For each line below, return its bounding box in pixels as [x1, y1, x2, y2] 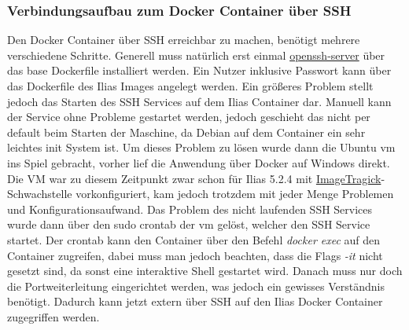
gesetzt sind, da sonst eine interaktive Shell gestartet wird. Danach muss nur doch [7, 262, 403, 279]
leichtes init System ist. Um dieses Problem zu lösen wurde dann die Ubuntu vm [7, 139, 396, 156]
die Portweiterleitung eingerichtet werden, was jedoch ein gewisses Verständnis [7, 277, 385, 294]
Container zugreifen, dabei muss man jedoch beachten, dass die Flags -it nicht [7, 247, 383, 263]
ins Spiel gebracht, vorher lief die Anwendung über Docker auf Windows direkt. [7, 154, 390, 170]
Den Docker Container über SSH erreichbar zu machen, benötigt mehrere [7, 31, 360, 48]
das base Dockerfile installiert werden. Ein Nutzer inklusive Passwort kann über [7, 62, 392, 79]
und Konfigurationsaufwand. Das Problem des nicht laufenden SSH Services [7, 200, 373, 217]
